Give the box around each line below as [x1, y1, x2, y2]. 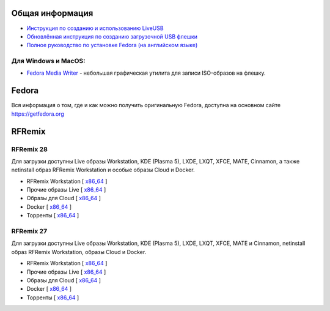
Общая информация [11, 8, 94, 18]
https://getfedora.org [11, 110, 64, 118]
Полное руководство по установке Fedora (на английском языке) [26, 42, 198, 49]
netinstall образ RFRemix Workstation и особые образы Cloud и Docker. [11, 166, 195, 174]
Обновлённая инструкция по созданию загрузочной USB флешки [26, 32, 198, 40]
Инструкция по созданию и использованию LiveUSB [26, 24, 164, 32]
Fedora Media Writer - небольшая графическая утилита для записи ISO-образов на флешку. [26, 69, 266, 77]
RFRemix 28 [11, 144, 48, 153]
